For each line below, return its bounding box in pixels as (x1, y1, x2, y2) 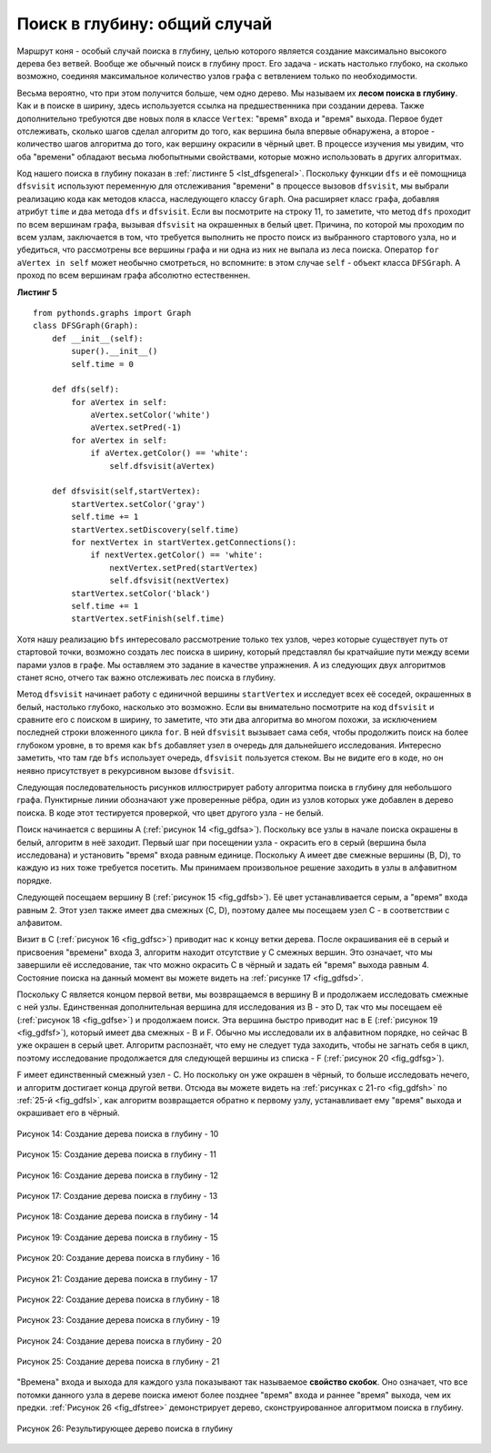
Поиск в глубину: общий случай (16, 14, 273, 34)
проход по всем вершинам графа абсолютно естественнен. (16, 269, 251, 281)
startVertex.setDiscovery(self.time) (71, 524, 240, 534)
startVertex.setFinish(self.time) (71, 614, 225, 624)
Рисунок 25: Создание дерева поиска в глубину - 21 (16, 1356, 220, 1367)
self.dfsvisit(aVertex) (109, 461, 215, 471)
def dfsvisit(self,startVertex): (51, 486, 202, 496)
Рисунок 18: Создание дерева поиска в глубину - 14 (16, 1211, 219, 1222)
